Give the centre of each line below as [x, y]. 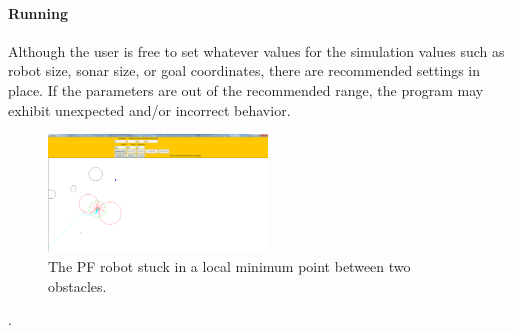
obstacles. [77, 285]
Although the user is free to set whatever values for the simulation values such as [256, 50]
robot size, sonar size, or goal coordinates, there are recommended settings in [244, 70]
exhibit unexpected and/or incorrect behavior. [149, 109]
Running [38, 12]
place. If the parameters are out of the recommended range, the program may [246, 89]
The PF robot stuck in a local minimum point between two [229, 265]
